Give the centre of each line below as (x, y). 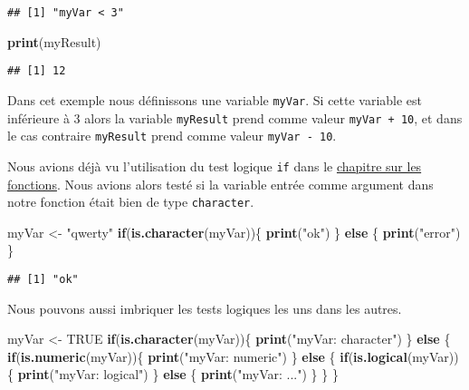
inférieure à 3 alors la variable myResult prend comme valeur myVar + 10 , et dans (235, 117)
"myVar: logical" (99, 374)
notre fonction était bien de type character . (131, 202)
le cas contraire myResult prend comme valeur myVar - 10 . (172, 136)
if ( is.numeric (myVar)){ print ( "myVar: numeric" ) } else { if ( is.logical (207, 356)
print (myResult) (54, 41)
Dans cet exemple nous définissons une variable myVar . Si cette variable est (215, 99)
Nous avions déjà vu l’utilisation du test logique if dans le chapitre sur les (215, 166)
